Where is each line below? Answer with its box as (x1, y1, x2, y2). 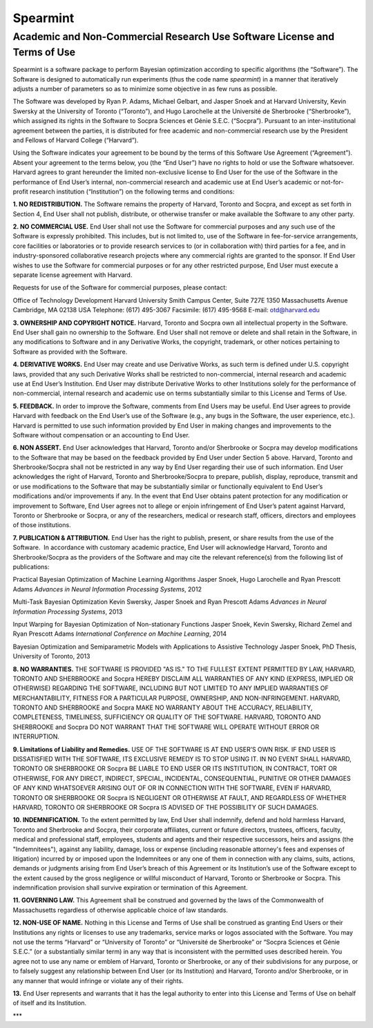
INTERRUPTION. (12, 732, 60, 741)
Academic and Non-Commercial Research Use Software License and (12, 30, 335, 43)
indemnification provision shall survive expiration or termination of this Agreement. (12, 884, 248, 892)
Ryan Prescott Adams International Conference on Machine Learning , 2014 (12, 629, 227, 638)
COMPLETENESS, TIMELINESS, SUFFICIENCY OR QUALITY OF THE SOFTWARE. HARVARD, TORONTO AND (12, 713, 321, 721)
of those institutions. (12, 521, 72, 529)
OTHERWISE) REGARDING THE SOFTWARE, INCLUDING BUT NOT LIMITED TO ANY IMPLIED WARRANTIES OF (12, 684, 329, 692)
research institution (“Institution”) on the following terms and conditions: (30, 187, 235, 196)
